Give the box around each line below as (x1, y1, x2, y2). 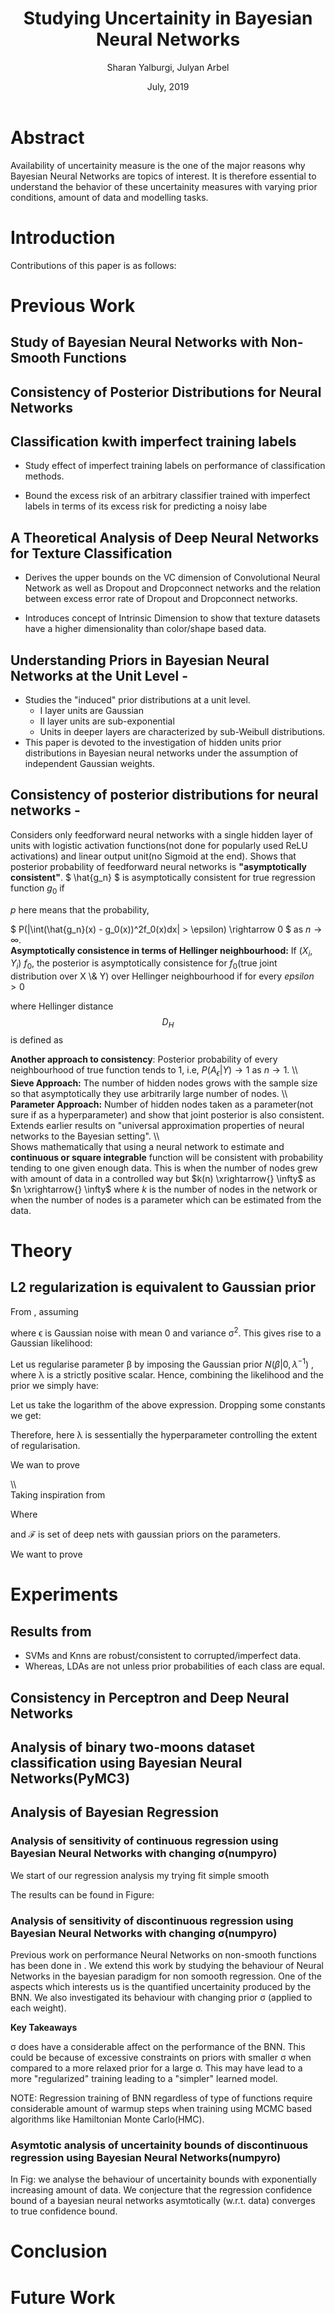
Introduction (10, 226, 116, 249)
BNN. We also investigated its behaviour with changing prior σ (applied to (10, 1991, 313, 2003)
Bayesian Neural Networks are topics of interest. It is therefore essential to (10, 170, 317, 182)
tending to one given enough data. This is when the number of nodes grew (10, 1162, 318, 1174)
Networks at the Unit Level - (10, 667, 189, 684)
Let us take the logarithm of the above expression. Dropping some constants (10, 1399, 326, 1411)
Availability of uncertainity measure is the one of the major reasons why (10, 159, 306, 171)
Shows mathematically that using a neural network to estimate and (10, 1140, 285, 1152)
